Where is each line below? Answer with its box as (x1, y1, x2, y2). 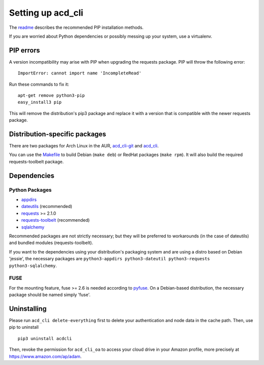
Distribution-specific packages (9, 130, 107, 138)
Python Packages (9, 186, 52, 193)
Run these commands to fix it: (9, 81, 69, 87)
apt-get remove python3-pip (18, 93, 85, 98)
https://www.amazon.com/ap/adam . (9, 353, 82, 359)
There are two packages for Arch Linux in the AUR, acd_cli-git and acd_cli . (9, 143, 159, 149)
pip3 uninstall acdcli (18, 336, 72, 341)
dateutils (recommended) (21, 204, 73, 209)
